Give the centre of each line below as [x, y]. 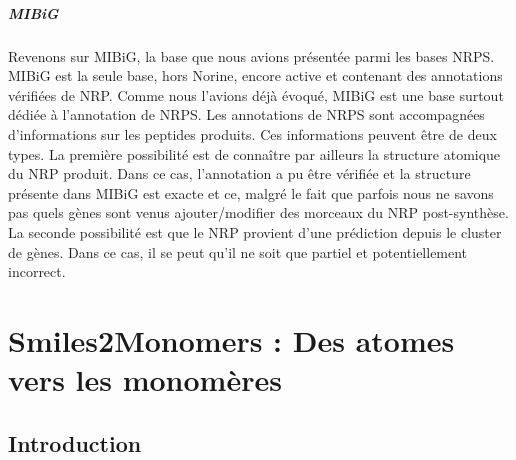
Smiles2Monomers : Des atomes [231, 339]
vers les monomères [145, 379]
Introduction [75, 442]
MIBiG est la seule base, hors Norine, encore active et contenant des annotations [255, 75]
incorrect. [37, 271]
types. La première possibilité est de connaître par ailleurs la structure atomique [254, 153]
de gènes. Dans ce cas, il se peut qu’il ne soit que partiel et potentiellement [238, 251]
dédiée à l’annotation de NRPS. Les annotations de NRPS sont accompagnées [246, 114]
